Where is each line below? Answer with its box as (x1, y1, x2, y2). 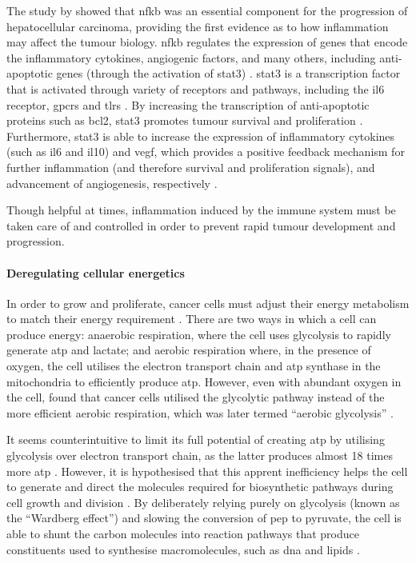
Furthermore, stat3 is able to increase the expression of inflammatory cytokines (6, 127, 395, 144)
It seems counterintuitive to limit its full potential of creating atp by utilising (6, 431, 385, 448)
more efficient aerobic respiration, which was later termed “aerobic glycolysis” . (6, 404, 394, 421)
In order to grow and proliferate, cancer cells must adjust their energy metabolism (6, 294, 410, 311)
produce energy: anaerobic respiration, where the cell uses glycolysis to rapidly (6, 325, 391, 342)
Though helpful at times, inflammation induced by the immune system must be (6, 202, 396, 218)
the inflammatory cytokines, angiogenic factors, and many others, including (6, 49, 376, 66)
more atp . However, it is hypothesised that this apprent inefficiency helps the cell (6, 462, 408, 479)
